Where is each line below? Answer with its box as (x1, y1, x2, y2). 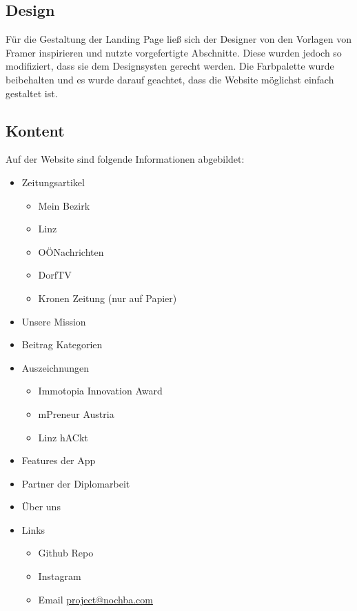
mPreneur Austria (38, 406, 114, 421)
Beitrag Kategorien (21, 337, 103, 352)
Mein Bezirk (38, 198, 90, 212)
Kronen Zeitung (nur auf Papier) (38, 290, 177, 305)
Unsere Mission (21, 314, 86, 328)
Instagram (38, 569, 81, 583)
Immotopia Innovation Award (38, 383, 163, 398)
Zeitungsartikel (21, 174, 85, 189)
